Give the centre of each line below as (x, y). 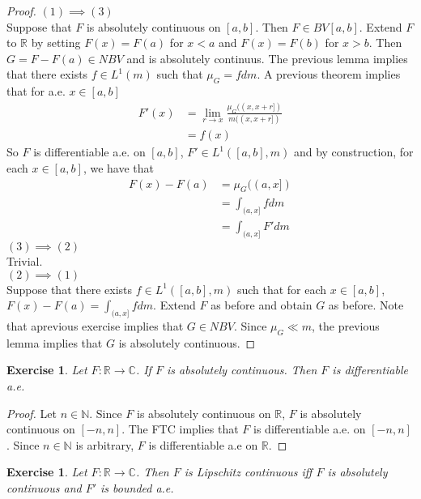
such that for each (282, 289)
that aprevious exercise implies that (95, 326)
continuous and (44, 487)
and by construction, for (353, 152)
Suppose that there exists (70, 289)
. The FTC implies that (180, 429)
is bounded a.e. (137, 487)
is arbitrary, (105, 444)
